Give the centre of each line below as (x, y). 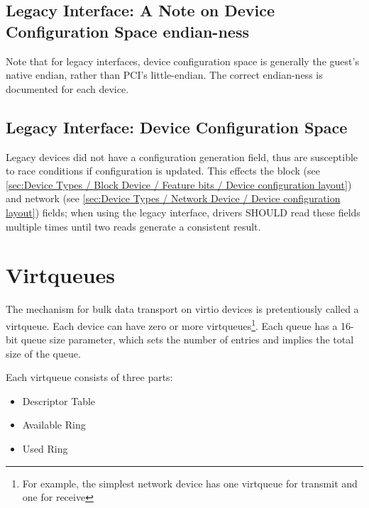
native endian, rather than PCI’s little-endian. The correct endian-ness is (164, 75)
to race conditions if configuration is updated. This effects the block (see (163, 171)
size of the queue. (43, 353)
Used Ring (45, 449)
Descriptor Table (59, 401)
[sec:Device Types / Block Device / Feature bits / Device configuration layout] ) (179, 184)
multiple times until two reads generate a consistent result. (133, 226)
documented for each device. (67, 88)
